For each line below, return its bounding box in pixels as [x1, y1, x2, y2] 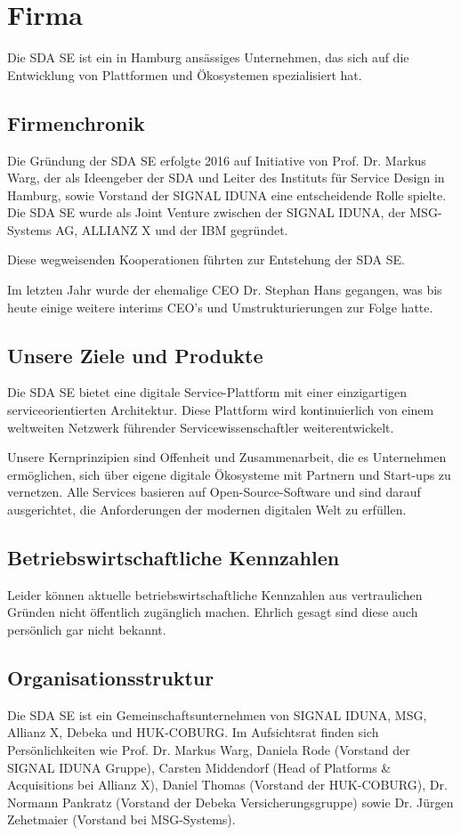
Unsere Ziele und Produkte [7, 341, 263, 369]
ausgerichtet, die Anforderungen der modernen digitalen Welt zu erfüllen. [7, 500, 407, 519]
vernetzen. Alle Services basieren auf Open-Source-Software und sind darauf [7, 482, 421, 501]
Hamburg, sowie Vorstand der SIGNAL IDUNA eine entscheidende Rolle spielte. [7, 185, 447, 204]
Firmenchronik [7, 109, 145, 136]
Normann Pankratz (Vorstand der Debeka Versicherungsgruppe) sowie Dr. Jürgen [7, 792, 454, 811]
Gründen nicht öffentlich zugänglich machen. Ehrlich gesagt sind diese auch [7, 603, 418, 621]
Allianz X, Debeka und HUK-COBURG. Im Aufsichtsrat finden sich [7, 723, 379, 742]
